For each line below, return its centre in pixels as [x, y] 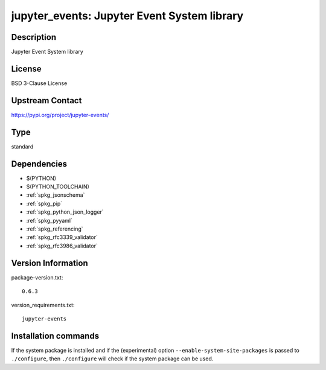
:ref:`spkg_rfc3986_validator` [62, 246]
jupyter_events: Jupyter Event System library [127, 16]
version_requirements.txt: [43, 305]
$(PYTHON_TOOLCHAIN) [58, 187]
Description [34, 37]
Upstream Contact [46, 100]
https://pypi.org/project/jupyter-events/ [60, 115]
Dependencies [39, 164]
